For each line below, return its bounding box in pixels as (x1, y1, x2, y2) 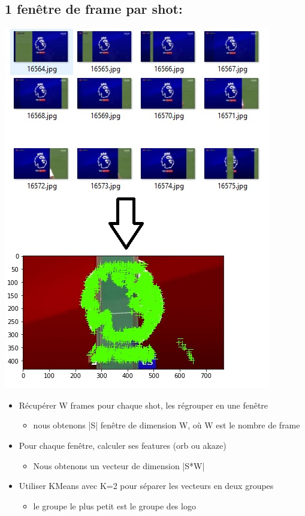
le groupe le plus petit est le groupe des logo (33, 499, 196, 512)
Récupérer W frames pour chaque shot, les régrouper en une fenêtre (19, 398, 268, 411)
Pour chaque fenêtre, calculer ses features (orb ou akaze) (19, 439, 227, 451)
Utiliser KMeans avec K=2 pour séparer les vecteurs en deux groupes (19, 479, 274, 492)
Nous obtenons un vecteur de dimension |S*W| (33, 459, 205, 472)
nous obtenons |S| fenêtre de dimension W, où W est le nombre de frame (33, 419, 300, 431)
